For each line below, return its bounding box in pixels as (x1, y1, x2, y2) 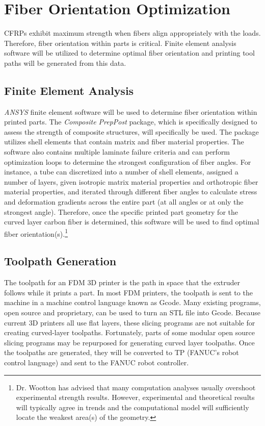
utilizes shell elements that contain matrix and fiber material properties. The (4, 136, 244, 147)
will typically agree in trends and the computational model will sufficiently (16, 402, 249, 412)
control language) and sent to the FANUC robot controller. (4, 357, 189, 368)
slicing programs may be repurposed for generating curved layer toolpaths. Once (4, 337, 255, 347)
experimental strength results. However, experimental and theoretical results (16, 392, 255, 403)
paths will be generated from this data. (4, 57, 126, 68)
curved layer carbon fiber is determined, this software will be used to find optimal (4, 216, 259, 227)
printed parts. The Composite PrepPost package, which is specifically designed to (4, 116, 257, 127)
